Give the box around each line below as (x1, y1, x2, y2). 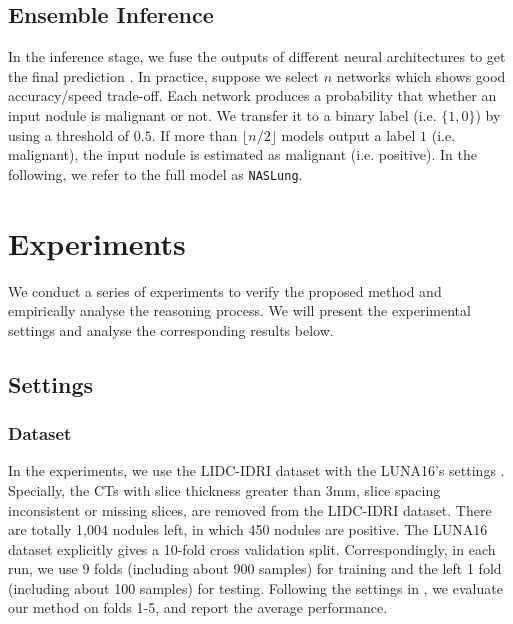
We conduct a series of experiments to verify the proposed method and (8, 280, 442, 301)
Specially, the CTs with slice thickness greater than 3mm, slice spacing (8, 479, 441, 500)
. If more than (151, 124, 238, 145)
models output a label (281, 124, 416, 145)
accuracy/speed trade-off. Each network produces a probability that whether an (8, 85, 497, 106)
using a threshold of (8, 124, 130, 145)
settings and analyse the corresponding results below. (8, 319, 334, 340)
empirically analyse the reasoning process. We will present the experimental (8, 300, 471, 321)
